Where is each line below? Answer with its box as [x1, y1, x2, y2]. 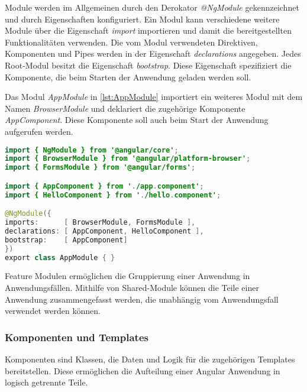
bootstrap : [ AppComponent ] [5, 235, 128, 244]
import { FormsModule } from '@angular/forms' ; [5, 163, 196, 172]
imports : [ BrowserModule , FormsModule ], [5, 218, 196, 227]
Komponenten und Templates [5, 329, 148, 344]
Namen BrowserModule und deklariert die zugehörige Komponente [5, 102, 245, 114]
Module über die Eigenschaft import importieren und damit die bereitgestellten [5, 24, 292, 37]
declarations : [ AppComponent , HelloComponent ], [5, 226, 204, 235]
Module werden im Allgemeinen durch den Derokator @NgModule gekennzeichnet [5, 1, 299, 13]
